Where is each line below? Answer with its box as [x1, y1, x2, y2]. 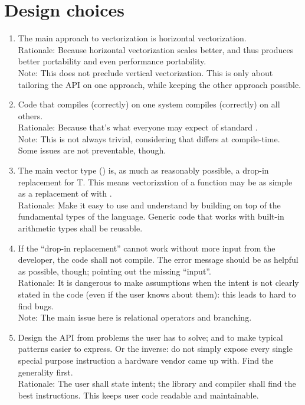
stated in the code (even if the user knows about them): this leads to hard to [18, 288, 296, 300]
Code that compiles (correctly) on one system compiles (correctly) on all [18, 98, 280, 110]
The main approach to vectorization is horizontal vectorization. [18, 32, 247, 44]
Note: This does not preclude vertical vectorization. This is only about [18, 66, 273, 79]
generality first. [18, 365, 73, 378]
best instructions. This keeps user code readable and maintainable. [18, 388, 259, 401]
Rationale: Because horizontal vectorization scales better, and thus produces [18, 43, 294, 55]
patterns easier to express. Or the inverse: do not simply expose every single [18, 342, 293, 355]
